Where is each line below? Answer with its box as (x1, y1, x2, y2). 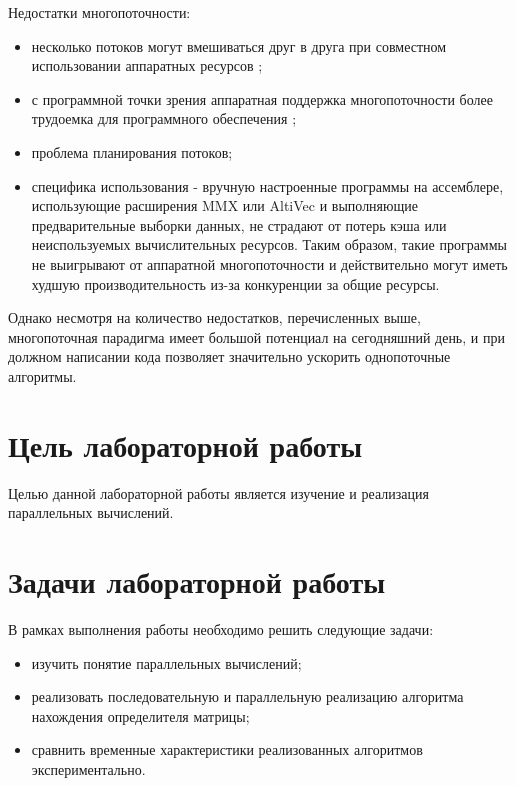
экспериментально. (31, 758, 146, 779)
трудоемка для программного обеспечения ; (31, 108, 297, 129)
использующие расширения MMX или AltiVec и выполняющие (31, 195, 418, 216)
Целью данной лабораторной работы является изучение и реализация (8, 482, 429, 503)
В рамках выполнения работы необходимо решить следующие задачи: (8, 618, 434, 639)
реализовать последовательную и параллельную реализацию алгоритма (31, 686, 464, 707)
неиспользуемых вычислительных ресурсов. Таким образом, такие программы (31, 234, 507, 255)
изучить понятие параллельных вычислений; (31, 652, 302, 673)
